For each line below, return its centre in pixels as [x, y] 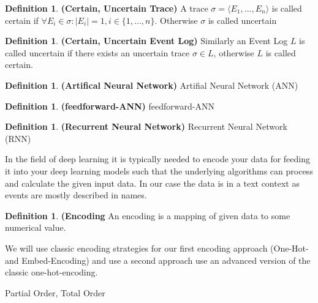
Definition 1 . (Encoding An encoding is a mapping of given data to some [148, 215]
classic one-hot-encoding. [51, 272]
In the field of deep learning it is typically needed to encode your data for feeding [157, 159]
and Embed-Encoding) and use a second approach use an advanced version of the [158, 260]
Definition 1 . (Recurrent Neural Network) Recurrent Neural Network [146, 126]
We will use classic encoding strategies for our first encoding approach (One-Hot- [157, 248]
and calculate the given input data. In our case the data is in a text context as [152, 183]
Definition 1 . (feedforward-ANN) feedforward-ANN [110, 106]
